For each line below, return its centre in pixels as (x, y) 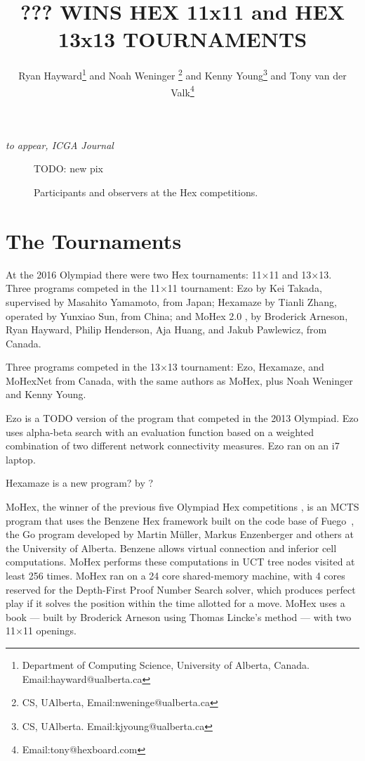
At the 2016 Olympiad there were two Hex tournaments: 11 (134, 274)
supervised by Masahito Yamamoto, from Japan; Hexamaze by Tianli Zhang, (171, 301)
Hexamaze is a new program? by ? (80, 483)
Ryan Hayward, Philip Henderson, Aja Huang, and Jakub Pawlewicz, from (166, 330)
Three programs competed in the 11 (83, 288)
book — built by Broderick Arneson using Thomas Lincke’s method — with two (179, 616)
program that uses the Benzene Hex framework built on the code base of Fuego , (180, 520)
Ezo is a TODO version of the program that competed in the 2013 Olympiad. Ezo (182, 418)
